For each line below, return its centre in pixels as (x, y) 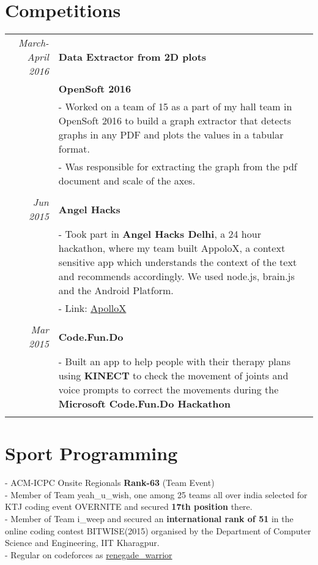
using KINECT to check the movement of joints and (173, 376)
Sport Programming (91, 453)
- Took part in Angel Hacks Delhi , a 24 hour (160, 234)
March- (34, 43)
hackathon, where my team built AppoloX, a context (172, 248)
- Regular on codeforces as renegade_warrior (89, 554)
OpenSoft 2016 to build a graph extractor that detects (175, 121)
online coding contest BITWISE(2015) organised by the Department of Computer (158, 530)
